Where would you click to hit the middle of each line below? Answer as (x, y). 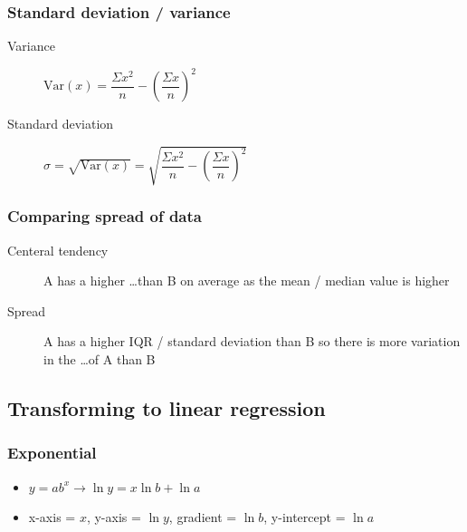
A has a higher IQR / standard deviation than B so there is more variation (252, 341)
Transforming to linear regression (167, 408)
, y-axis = (114, 517)
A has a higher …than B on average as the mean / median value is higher (247, 281)
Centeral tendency (58, 250)
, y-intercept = (305, 517)
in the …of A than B (100, 359)
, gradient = (203, 517)
